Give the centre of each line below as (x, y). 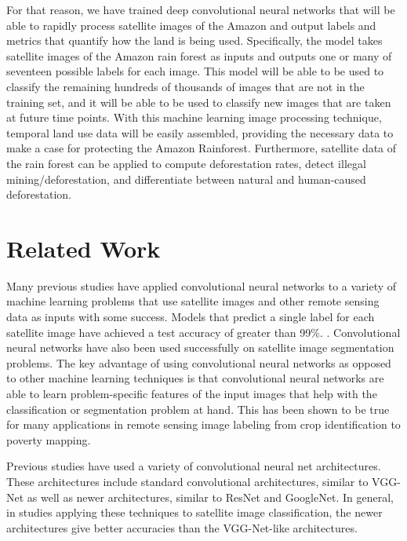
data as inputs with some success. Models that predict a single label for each (191, 317)
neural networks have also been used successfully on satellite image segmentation (200, 347)
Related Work (84, 248)
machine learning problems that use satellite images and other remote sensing (193, 301)
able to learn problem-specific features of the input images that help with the (192, 393)
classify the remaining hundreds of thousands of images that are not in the (185, 86)
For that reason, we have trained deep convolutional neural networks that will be (201, 9)
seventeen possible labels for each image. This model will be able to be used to (195, 71)
